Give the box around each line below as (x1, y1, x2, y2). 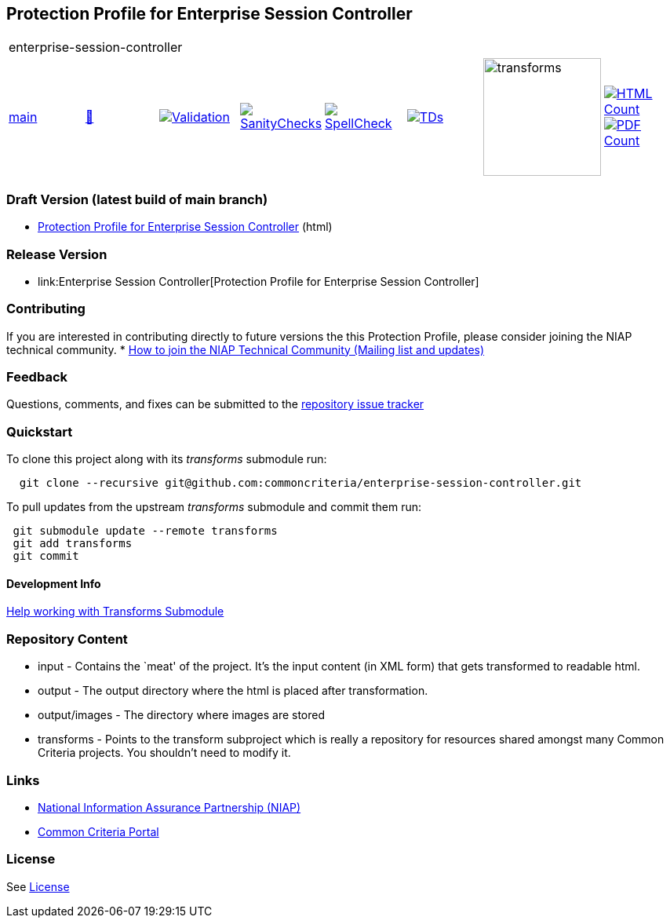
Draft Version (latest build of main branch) (6, 191, 268, 207)
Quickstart (6, 423, 73, 440)
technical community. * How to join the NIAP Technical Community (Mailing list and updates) (6, 342, 485, 356)
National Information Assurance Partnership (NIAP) (38, 800, 301, 814)
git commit (13, 550, 79, 563)
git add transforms (13, 537, 133, 550)
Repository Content (6, 630, 128, 647)
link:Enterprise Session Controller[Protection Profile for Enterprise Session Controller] (38, 274, 479, 288)
